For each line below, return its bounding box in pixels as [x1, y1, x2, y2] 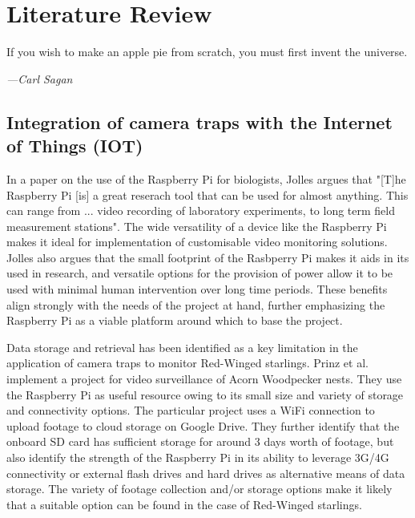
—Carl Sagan [6, 70, 73, 87]
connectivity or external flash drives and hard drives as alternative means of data [6, 464, 405, 481]
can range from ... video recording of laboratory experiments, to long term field [6, 202, 395, 219]
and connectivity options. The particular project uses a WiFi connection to [6, 402, 375, 419]
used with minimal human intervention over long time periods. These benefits [6, 281, 388, 297]
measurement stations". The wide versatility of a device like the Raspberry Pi [6, 217, 387, 234]
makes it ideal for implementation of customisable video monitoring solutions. [6, 233, 388, 250]
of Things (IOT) [6, 133, 143, 158]
